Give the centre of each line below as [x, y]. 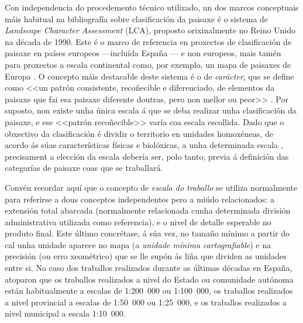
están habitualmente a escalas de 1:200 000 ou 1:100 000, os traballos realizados [149, 291]
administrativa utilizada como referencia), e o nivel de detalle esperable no [138, 221]
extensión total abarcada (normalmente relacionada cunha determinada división [148, 210]
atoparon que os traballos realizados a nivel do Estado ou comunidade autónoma [149, 279]
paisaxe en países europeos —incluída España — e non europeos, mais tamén [143, 53]
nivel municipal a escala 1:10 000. [65, 313]
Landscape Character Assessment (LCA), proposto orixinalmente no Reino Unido [150, 30]
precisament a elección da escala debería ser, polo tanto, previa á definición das [147, 156]
